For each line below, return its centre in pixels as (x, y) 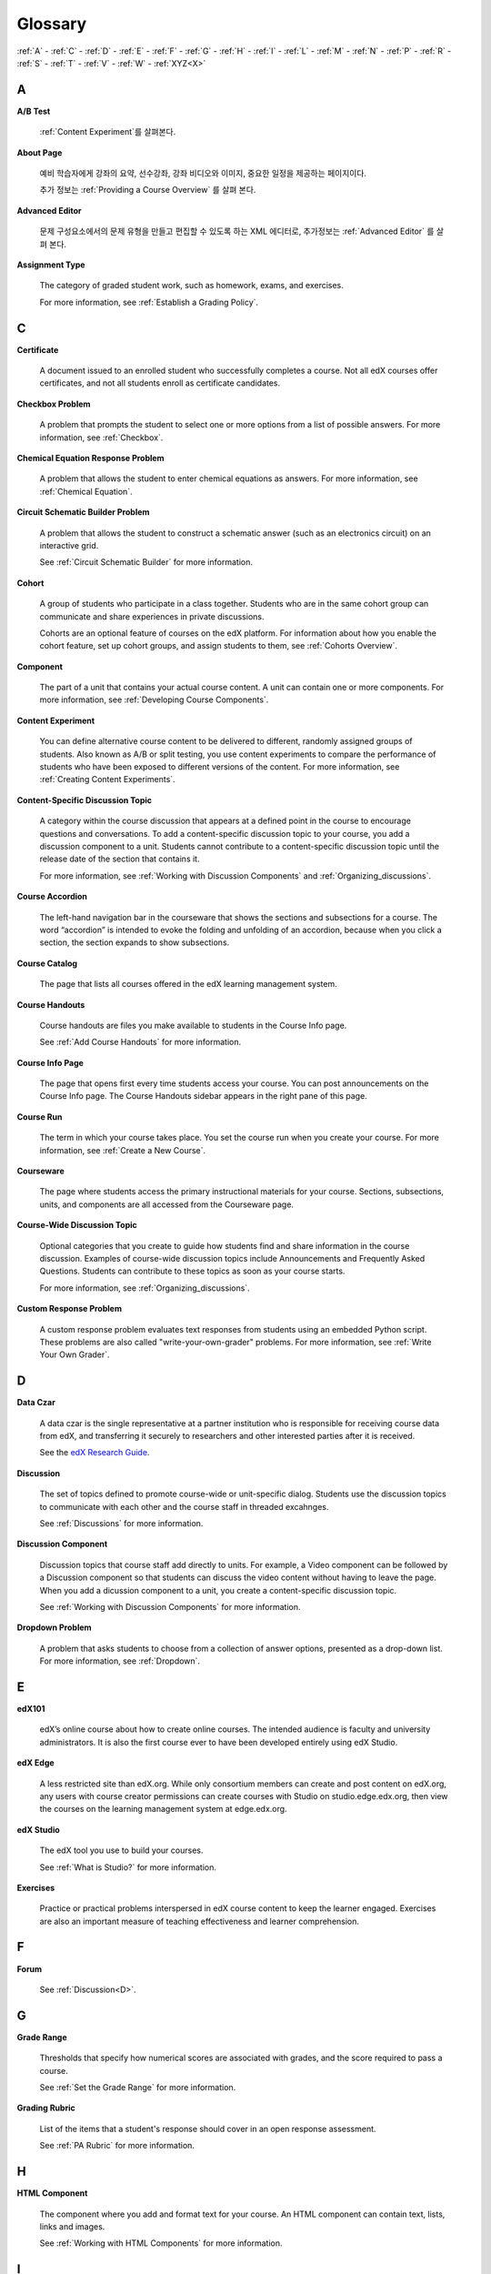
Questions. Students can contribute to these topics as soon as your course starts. (192, 1271)
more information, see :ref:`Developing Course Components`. (154, 699)
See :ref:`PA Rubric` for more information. (117, 2146)
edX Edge (35, 1763)
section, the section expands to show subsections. (135, 942)
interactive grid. (69, 545)
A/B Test (34, 111)
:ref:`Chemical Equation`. (86, 491)
